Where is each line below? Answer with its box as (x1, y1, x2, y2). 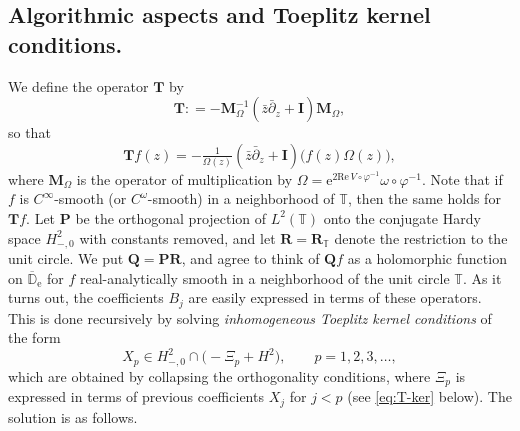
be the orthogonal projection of (75, 207, 267, 228)
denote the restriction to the (334, 227, 508, 248)
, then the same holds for (347, 188, 501, 209)
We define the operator (8, 75, 149, 96)
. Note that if (421, 168, 503, 189)
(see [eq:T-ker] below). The (347, 386, 512, 407)
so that (8, 122, 51, 143)
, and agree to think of (181, 248, 320, 269)
